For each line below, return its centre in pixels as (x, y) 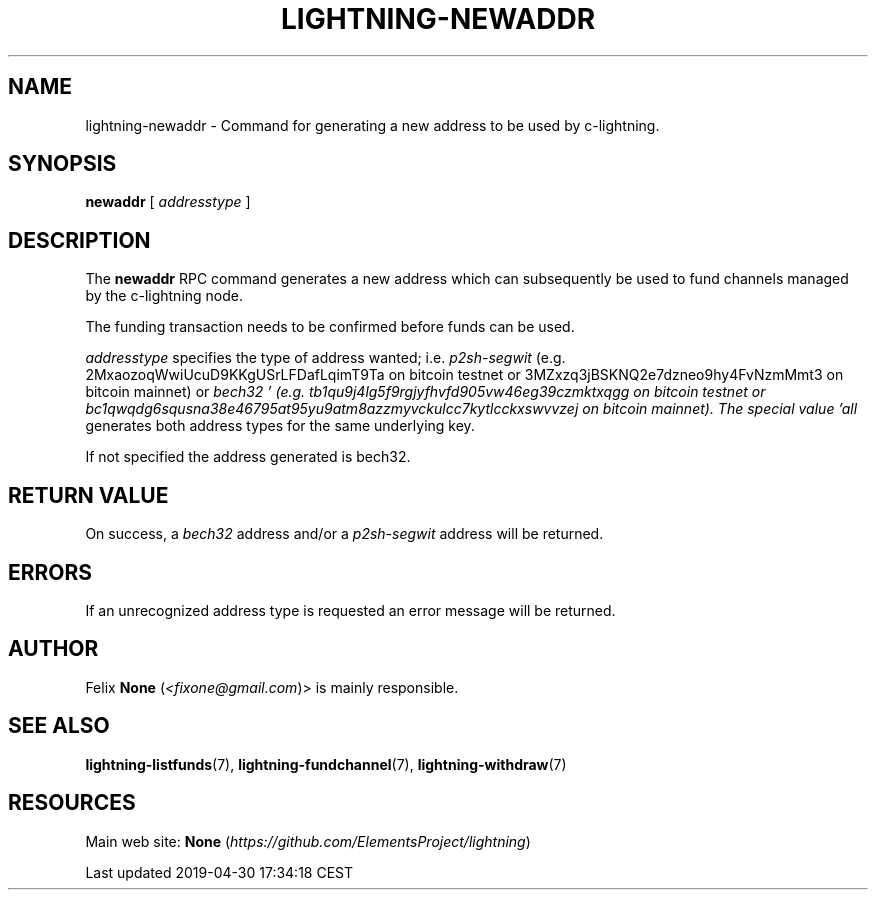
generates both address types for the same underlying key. (280, 426)
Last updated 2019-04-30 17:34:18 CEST (219, 872)
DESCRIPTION (79, 240)
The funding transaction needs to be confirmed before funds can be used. (330, 327)
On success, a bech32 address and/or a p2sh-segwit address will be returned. (344, 534)
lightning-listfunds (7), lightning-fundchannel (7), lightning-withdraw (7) (326, 764)
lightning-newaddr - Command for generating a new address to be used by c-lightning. (372, 125)
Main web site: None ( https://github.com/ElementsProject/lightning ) (308, 841)
